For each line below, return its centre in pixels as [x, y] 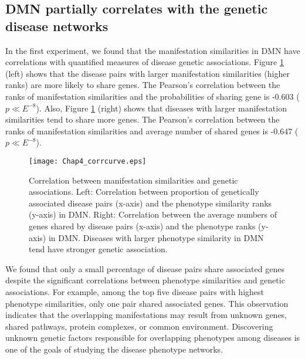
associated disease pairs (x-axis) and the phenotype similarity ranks [150, 203]
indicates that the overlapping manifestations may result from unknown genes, [146, 315]
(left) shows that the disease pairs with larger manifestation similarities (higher [148, 73]
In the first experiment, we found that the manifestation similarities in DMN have [153, 50]
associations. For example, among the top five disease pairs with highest [135, 291]
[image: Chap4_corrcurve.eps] [88, 161]
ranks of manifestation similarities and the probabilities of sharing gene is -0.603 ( [152, 96]
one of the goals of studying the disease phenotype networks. [114, 349]
